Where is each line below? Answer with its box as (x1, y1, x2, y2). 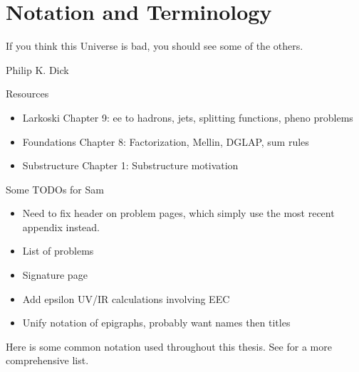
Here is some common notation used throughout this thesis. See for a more (6, 339, 332, 354)
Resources (6, 86, 49, 101)
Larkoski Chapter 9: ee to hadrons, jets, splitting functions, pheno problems (22, 110, 353, 124)
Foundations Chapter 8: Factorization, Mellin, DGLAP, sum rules (22, 134, 309, 149)
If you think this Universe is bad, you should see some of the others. (6, 38, 303, 53)
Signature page (22, 267, 88, 282)
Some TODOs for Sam (6, 181, 104, 196)
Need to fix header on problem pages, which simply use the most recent (22, 206, 335, 220)
